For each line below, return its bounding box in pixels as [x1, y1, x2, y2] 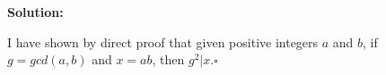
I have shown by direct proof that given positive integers [7, 32, 319, 51]
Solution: [7, 3, 64, 21]
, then [152, 50, 185, 69]
